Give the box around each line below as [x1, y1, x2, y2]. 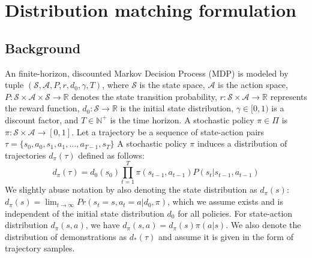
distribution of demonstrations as [5, 230, 127, 242]
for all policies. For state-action [178, 207, 293, 219]
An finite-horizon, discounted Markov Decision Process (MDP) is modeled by [5, 66, 289, 79]
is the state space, [139, 78, 205, 91]
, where [102, 78, 129, 91]
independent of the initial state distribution [5, 207, 164, 219]
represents [270, 90, 308, 102]
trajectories [5, 148, 46, 161]
